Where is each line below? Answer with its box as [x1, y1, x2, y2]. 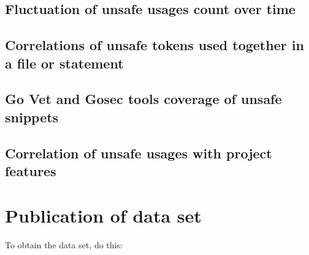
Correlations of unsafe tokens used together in [5, 35, 304, 54]
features [5, 161, 56, 180]
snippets [5, 107, 59, 126]
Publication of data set [5, 203, 202, 228]
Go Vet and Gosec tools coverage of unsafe [5, 89, 282, 108]
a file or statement [5, 53, 124, 72]
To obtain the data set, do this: [5, 238, 123, 251]
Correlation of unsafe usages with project [5, 143, 272, 162]
